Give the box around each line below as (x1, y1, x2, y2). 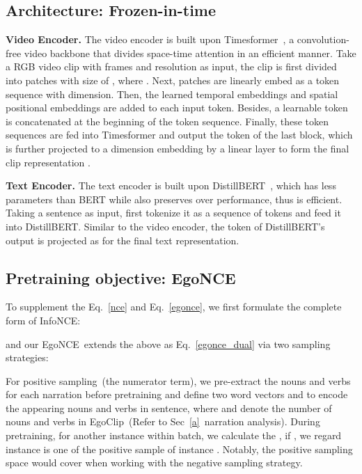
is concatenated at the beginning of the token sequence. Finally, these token (6, 113, 329, 128)
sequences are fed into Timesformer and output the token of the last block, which (6, 127, 353, 142)
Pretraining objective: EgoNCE (6, 267, 236, 288)
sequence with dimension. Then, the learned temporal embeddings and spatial (6, 86, 338, 101)
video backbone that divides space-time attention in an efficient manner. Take (24, 45, 356, 60)
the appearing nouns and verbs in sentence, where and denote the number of (6, 400, 332, 415)
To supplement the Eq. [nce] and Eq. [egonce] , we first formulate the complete (6, 299, 342, 314)
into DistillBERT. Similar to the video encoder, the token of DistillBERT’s (6, 219, 325, 233)
